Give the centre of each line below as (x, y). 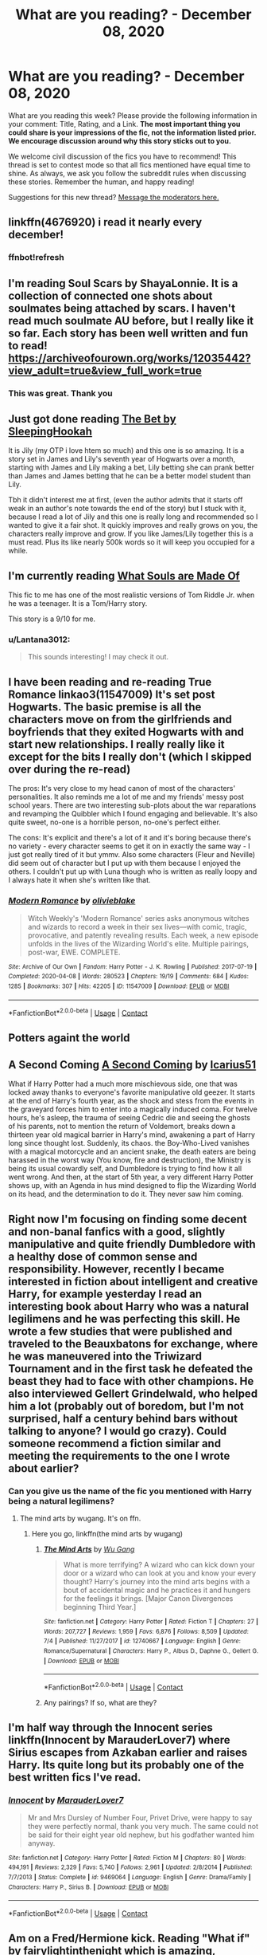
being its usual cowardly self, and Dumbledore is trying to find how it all (125, 1169)
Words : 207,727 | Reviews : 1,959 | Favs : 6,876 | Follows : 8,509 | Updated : (146, 1631)
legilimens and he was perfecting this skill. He (124, 1318)
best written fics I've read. (75, 1778)
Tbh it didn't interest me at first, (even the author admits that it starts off (126, 500)
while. (18, 551)
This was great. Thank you (60, 393)
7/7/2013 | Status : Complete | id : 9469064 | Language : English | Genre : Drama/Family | (130, 1878)
